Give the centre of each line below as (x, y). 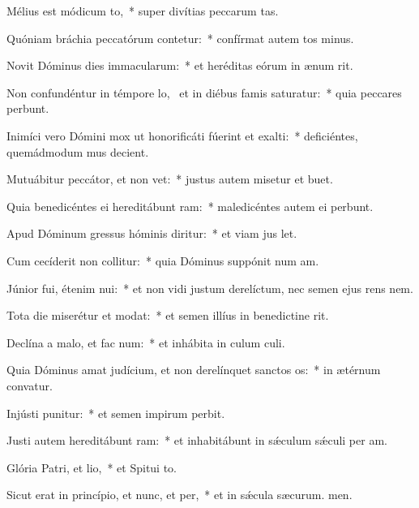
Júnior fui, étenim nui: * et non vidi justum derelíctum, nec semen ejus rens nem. (210, 288)
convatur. (30, 385)
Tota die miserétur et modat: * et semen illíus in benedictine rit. (168, 315)
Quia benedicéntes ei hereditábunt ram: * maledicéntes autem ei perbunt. (190, 206)
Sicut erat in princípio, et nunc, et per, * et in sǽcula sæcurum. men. (180, 495)
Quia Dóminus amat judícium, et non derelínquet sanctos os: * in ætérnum (194, 370)
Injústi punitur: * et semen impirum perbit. (116, 413)
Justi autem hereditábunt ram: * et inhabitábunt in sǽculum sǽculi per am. (197, 440)
